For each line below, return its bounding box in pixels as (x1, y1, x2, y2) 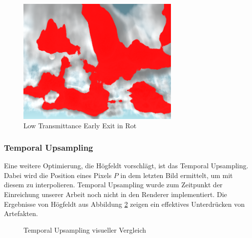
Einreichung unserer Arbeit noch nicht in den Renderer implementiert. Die (4, 189, 227, 199)
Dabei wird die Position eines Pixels (4, 170, 112, 180)
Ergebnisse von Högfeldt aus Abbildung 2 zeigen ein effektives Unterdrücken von (4, 198, 245, 209)
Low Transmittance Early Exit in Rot (23, 120, 137, 131)
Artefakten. (4, 208, 38, 218)
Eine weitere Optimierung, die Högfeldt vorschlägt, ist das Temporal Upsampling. (4, 160, 249, 171)
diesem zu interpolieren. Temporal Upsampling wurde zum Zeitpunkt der (4, 179, 223, 190)
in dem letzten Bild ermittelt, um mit (120, 170, 233, 180)
